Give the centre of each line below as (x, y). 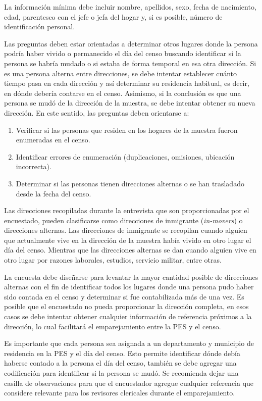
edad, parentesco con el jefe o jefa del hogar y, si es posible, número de (113, 16)
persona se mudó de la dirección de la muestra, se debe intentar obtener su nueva (130, 103)
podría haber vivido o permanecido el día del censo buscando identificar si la (123, 53)
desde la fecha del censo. (54, 193)
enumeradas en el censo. (53, 140)
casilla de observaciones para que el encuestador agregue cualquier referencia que (129, 383)
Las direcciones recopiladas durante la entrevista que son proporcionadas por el (127, 210)
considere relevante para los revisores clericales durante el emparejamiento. (120, 393)
